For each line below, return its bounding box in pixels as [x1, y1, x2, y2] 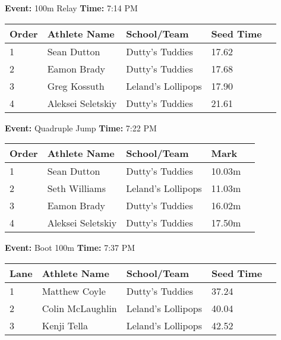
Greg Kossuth [47, 78, 105, 93]
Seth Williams [47, 181, 106, 196]
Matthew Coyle [42, 284, 106, 298]
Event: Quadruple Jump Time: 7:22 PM [5, 121, 157, 134]
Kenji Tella [42, 318, 89, 332]
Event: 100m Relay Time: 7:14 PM [5, 2, 138, 14]
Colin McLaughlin [42, 301, 117, 315]
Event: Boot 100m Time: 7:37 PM [5, 241, 135, 254]
